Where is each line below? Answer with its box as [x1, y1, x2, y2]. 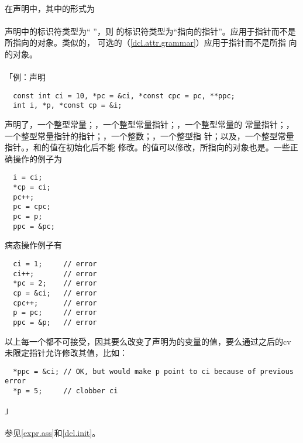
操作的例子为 [12, 152, 62, 164]
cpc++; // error [13, 298, 97, 307]
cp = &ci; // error [13, 289, 97, 297]
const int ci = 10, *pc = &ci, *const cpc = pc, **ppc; [13, 91, 235, 100]
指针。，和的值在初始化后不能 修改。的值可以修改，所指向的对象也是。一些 [5, 141, 290, 153]
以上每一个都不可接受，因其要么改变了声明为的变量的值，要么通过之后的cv [5, 335, 291, 347]
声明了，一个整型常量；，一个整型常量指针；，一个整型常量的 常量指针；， [5, 118, 294, 131]
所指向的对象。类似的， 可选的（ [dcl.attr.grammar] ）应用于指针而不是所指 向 [5, 36, 297, 49]
